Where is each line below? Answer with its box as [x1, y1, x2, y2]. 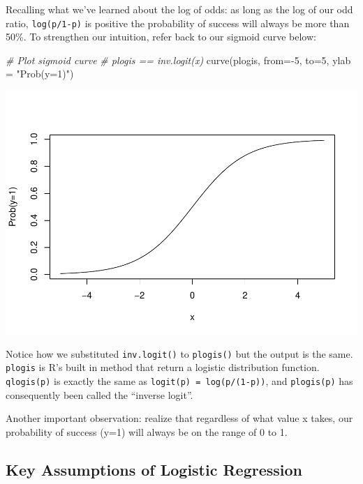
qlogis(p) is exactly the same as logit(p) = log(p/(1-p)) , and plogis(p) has [6, 373, 353, 388]
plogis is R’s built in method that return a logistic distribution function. [6, 360, 320, 375]
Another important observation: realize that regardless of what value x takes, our [6, 411, 353, 425]
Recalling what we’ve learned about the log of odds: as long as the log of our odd [6, 2, 353, 16]
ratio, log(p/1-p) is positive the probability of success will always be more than [6, 15, 350, 30]
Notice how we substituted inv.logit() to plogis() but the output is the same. [6, 346, 353, 361]
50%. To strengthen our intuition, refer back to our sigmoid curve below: [6, 29, 316, 44]
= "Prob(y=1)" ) [6, 66, 74, 81]
